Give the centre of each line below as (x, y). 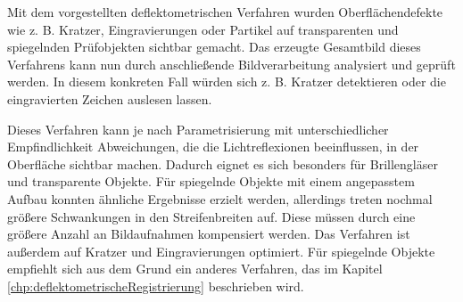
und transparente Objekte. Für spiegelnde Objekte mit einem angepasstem (211, 181)
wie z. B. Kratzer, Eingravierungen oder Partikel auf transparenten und (203, 29)
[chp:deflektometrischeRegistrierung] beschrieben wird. (156, 286)
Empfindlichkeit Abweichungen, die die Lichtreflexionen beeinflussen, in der (213, 147)
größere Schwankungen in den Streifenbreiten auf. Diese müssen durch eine (211, 216)
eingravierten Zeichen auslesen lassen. (110, 98)
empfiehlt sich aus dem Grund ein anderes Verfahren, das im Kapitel (195, 269)
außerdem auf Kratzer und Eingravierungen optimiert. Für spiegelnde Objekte (221, 251)
